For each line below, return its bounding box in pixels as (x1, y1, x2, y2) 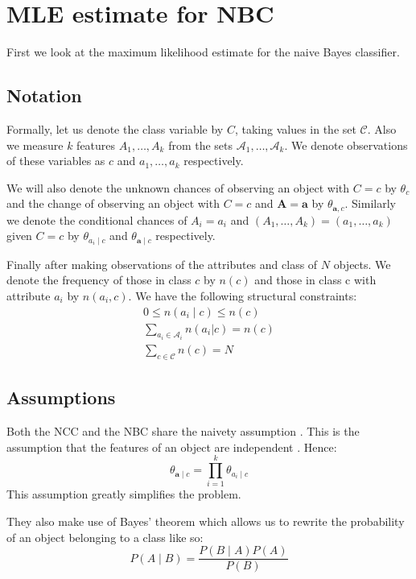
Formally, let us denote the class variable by (6, 120, 224, 137)
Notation (6, 83, 82, 108)
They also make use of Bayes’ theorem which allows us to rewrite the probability (6, 513, 405, 530)
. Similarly (344, 195, 396, 212)
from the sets (168, 136, 233, 153)
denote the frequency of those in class (6, 271, 192, 288)
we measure (6, 136, 64, 153)
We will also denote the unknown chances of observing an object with (6, 179, 350, 196)
